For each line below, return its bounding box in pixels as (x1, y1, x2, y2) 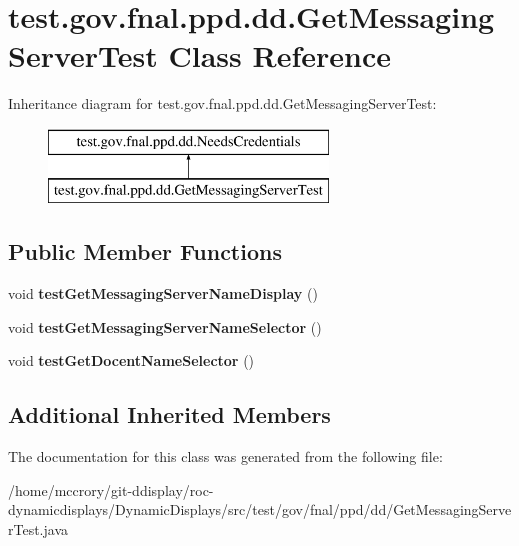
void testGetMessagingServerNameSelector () (8, 316, 322, 337)
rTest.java (8, 519, 69, 540)
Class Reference (168, 35, 391, 76)
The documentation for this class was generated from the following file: (8, 446, 443, 467)
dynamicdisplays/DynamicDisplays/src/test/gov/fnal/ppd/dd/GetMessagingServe (8, 499, 512, 520)
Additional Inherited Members (8, 399, 331, 430)
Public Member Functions (8, 236, 282, 267)
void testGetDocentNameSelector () (8, 350, 255, 371)
